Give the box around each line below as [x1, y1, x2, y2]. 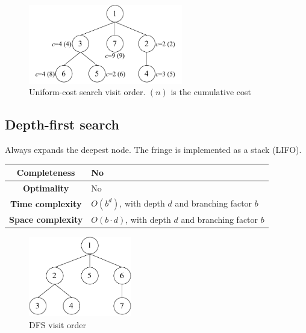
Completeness [16, 166, 75, 178]
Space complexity [9, 213, 83, 225]
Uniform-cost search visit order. [29, 86, 146, 98]
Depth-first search [5, 115, 119, 134]
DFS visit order [29, 318, 87, 331]
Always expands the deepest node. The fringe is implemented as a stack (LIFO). [5, 143, 302, 155]
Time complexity [10, 197, 82, 210]
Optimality [23, 181, 69, 194]
